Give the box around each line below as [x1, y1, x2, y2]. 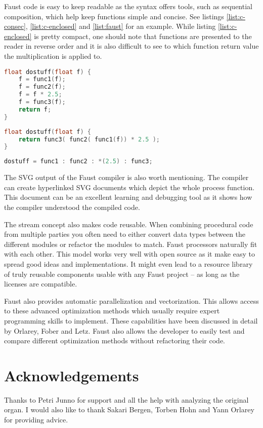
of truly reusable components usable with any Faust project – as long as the [4, 268, 240, 279]
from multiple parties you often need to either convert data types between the [4, 229, 246, 239]
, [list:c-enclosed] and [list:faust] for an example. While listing [25, 21, 216, 31]
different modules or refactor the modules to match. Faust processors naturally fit [4, 238, 257, 249]
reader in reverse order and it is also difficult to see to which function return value [4, 41, 259, 51]
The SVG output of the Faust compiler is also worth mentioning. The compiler [4, 172, 249, 183]
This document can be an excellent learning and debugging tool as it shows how [4, 192, 252, 202]
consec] [4, 21, 26, 31]
